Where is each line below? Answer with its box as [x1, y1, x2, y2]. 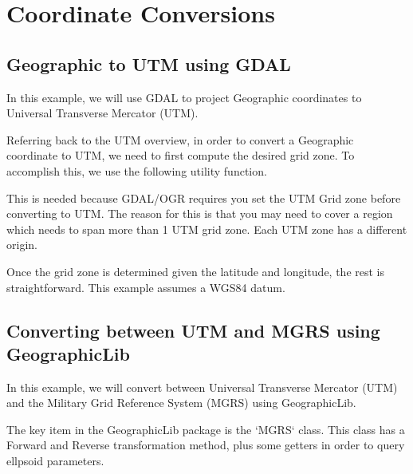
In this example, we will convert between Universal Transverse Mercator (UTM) [6, 378, 398, 395]
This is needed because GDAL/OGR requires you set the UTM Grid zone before [6, 189, 401, 206]
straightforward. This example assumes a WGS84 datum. [6, 278, 285, 295]
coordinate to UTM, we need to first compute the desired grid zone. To [6, 147, 355, 164]
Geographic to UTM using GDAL [6, 51, 291, 76]
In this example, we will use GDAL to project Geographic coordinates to [6, 89, 362, 105]
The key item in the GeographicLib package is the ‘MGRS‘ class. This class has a [6, 421, 405, 437]
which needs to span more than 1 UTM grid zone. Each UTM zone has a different [6, 220, 407, 237]
